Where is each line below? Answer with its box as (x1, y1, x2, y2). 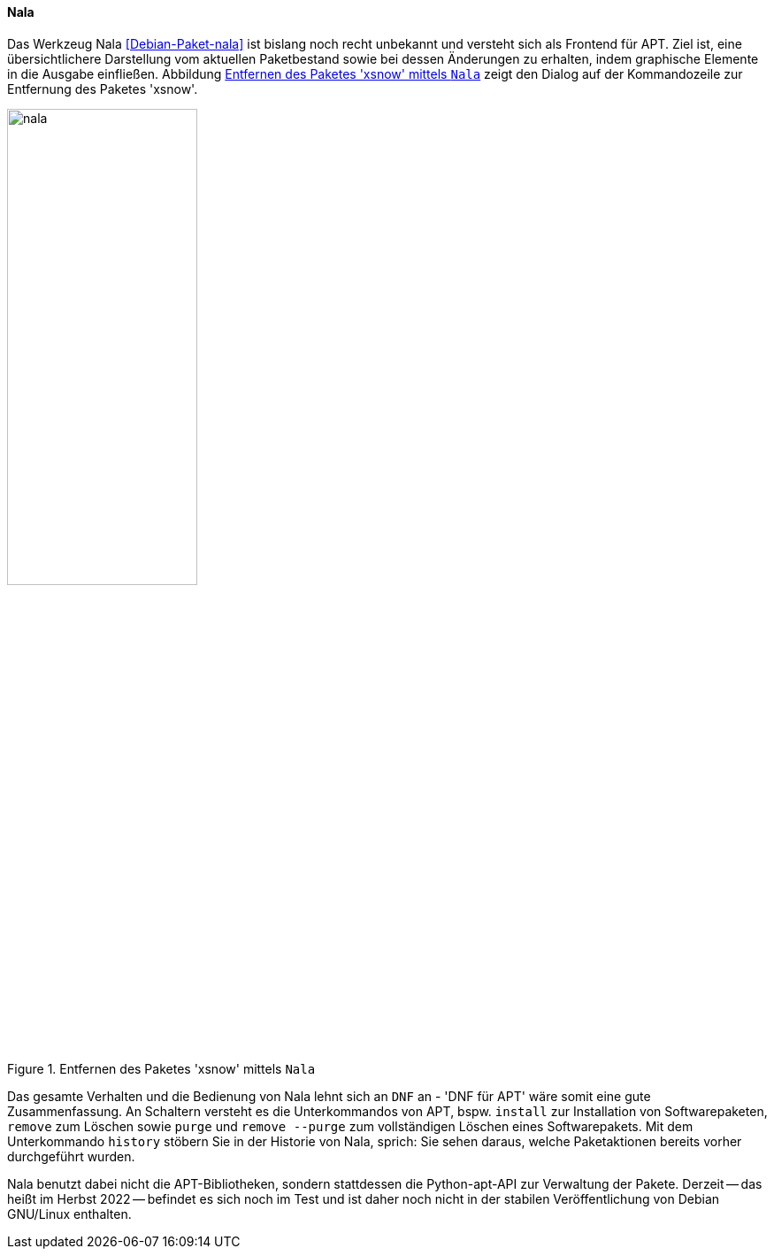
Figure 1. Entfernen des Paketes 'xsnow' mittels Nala (7, 1060, 316, 1076)
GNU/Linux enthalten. (7, 1206, 132, 1221)
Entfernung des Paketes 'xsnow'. (7, 81, 198, 96)
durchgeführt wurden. (7, 1148, 135, 1164)
